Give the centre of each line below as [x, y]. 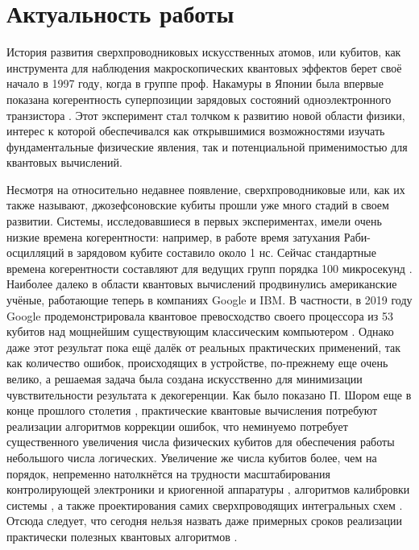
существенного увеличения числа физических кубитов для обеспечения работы [201, 442]
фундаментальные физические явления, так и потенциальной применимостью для [207, 146]
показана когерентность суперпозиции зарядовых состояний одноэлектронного [199, 99]
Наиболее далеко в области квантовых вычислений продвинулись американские [202, 284]
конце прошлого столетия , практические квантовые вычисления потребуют [192, 410]
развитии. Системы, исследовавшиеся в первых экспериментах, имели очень [194, 221]
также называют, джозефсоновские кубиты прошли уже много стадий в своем [198, 205]
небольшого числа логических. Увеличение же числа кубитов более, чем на [192, 457]
